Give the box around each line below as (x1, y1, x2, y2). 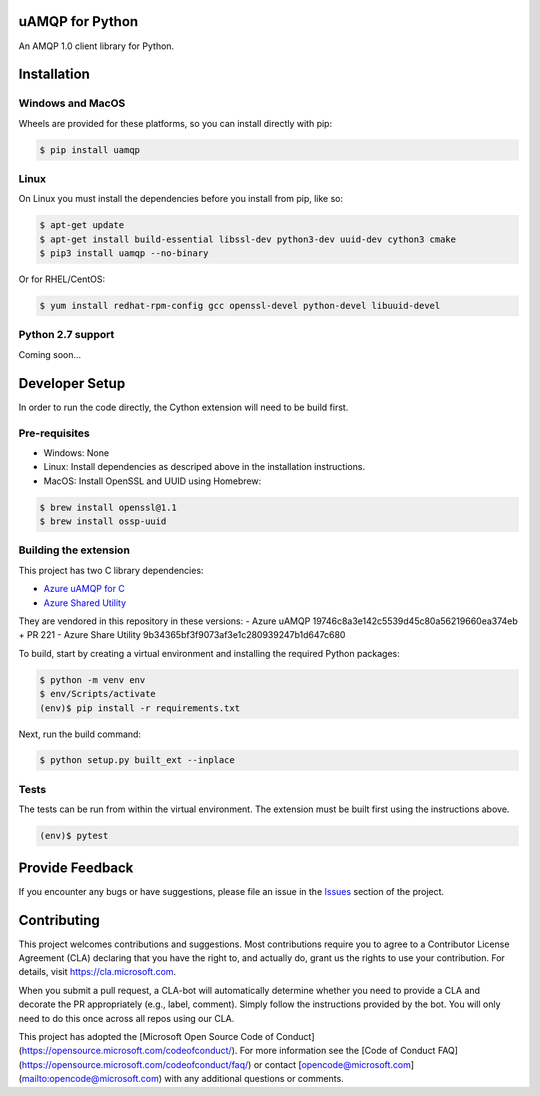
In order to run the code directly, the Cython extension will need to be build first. (18, 401, 349, 413)
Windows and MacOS (18, 96, 126, 110)
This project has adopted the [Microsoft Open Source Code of (18, 1030, 274, 1042)
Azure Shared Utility (43, 596, 127, 609)
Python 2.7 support (18, 328, 115, 342)
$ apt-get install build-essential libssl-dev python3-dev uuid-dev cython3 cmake (39, 233, 457, 245)
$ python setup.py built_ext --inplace (39, 755, 235, 766)
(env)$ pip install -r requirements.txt (39, 702, 240, 714)
